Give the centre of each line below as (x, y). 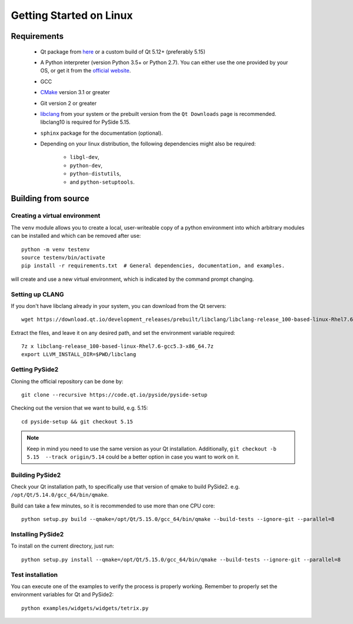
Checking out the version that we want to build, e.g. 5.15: (79, 408)
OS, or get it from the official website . (86, 71)
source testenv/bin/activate (63, 257)
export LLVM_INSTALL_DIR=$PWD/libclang (79, 354)
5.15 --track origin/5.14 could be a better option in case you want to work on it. (133, 457)
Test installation (34, 575)
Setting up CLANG (37, 294)
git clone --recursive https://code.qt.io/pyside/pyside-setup (114, 395)
